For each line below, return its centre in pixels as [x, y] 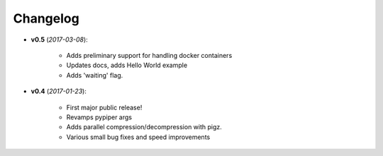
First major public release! [104, 107]
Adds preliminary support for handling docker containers [149, 55]
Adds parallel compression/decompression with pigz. [144, 127]
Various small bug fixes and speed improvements [138, 137]
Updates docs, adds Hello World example [127, 65]
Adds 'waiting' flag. [95, 75]
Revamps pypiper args [99, 117]
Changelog [46, 18]
